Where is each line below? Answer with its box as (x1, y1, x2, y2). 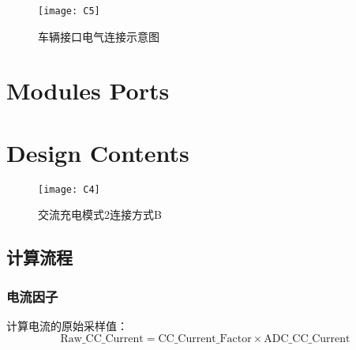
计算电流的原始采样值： (6, 318, 128, 333)
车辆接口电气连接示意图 (38, 28, 159, 44)
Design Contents (6, 136, 189, 168)
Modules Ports (6, 74, 170, 107)
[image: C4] (38, 183, 100, 195)
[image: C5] (38, 6, 100, 17)
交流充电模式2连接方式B (38, 206, 162, 223)
